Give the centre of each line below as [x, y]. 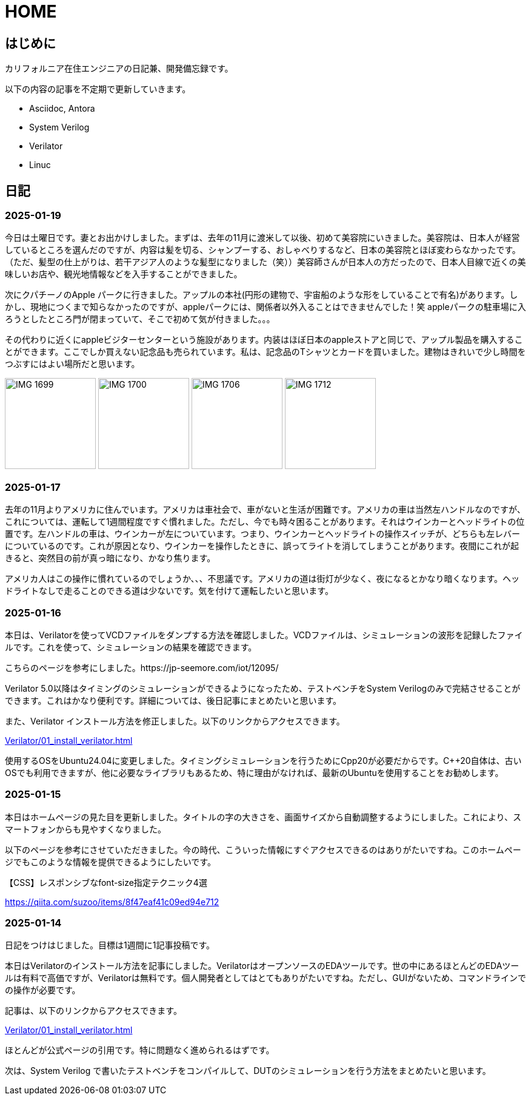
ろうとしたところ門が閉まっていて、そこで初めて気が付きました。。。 [140, 319]
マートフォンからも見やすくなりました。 [85, 829]
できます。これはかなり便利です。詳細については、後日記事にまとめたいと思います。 [173, 700]
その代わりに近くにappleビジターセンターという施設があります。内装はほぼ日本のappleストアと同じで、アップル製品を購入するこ [264, 340]
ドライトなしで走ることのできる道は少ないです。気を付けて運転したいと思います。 [169, 591]
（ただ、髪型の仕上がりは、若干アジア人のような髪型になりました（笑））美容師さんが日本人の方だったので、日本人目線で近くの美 [265, 262]
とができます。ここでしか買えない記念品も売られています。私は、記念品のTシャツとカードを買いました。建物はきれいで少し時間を [265, 352]
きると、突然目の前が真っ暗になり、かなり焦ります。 [110, 558]
